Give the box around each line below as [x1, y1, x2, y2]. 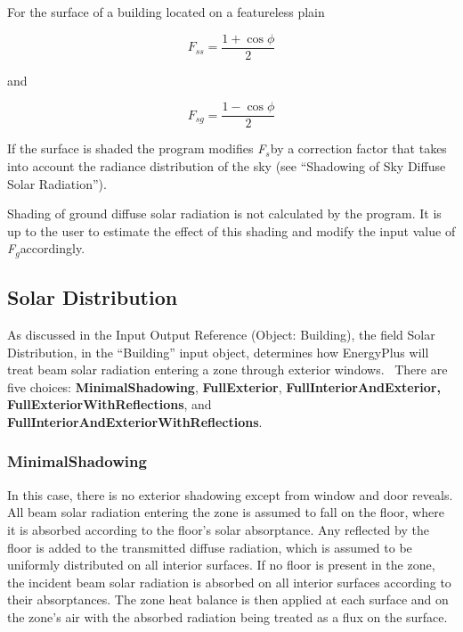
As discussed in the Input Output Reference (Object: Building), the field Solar [7, 324, 435, 343]
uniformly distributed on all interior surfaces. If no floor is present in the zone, [7, 555, 435, 574]
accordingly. [20, 239, 85, 258]
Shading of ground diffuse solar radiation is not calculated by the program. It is [7, 204, 442, 223]
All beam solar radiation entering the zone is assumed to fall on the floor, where [7, 503, 444, 521]
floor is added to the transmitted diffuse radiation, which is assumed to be [7, 538, 412, 556]
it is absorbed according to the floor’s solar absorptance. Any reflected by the [7, 520, 429, 538]
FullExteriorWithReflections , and [7, 395, 212, 414]
